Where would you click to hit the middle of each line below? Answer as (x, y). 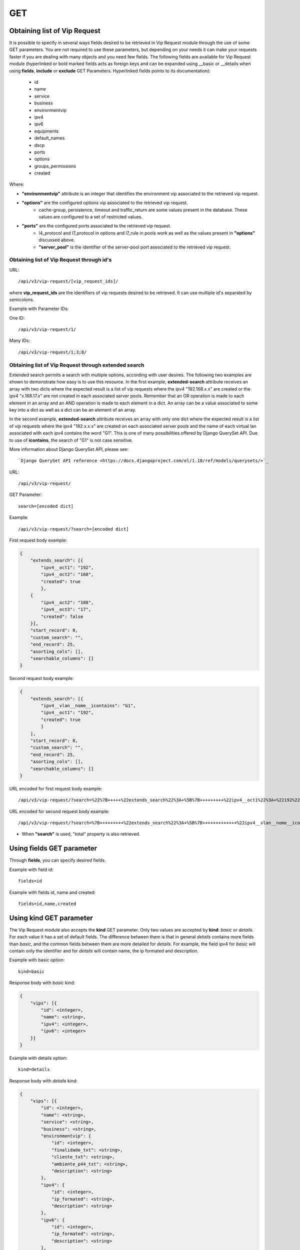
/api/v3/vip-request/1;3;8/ (52, 352)
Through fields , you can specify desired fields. (57, 860)
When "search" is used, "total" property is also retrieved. (81, 834)
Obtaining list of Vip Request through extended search (77, 365)
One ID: (17, 318)
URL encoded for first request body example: (56, 788)
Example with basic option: (37, 960)
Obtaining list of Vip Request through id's (60, 260)
